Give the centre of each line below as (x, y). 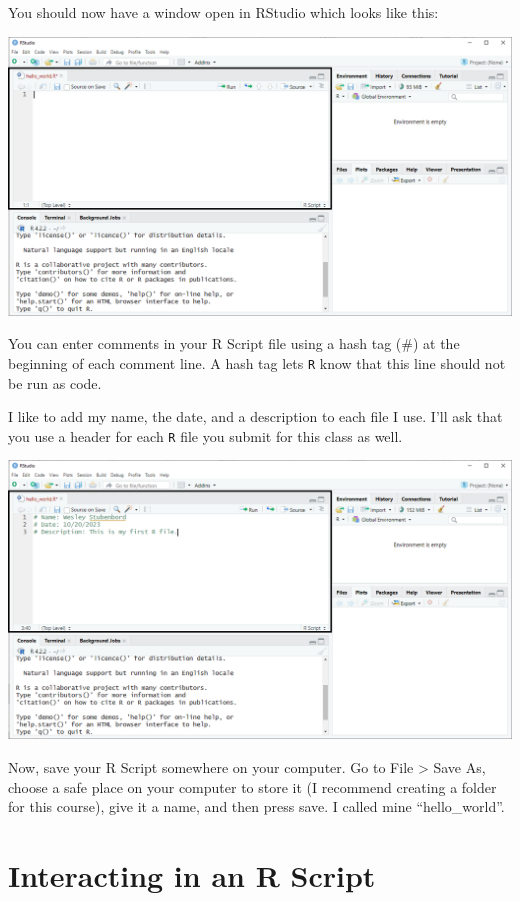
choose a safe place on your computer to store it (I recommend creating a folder (252, 786)
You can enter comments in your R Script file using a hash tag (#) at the (234, 343)
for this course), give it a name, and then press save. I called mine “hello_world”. (256, 806)
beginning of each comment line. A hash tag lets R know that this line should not (257, 362)
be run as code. (55, 382)
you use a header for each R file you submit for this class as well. (205, 435)
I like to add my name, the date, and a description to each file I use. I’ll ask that (255, 416)
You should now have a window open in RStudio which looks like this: (223, 12)
